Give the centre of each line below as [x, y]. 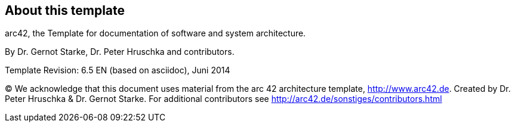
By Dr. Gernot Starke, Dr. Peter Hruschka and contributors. [120, 52]
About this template [65, 10]
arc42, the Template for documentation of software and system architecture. [155, 33]
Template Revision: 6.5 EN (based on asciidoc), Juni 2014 [118, 70]
